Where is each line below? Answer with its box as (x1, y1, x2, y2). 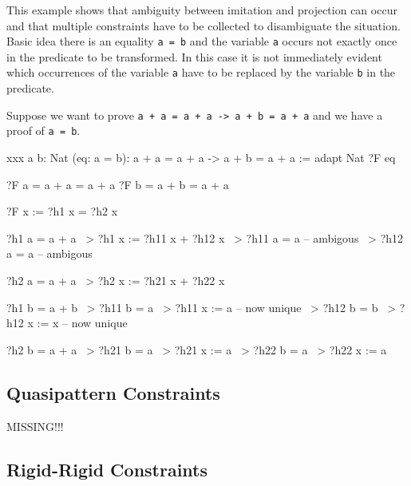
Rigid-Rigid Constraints (6, 456, 208, 481)
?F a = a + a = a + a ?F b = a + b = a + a (6, 176, 229, 192)
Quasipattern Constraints (6, 380, 220, 405)
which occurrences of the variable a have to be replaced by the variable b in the (6, 64, 396, 81)
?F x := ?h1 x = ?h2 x (6, 203, 118, 219)
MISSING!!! (6, 417, 64, 434)
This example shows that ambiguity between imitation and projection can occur (6, 2, 397, 18)
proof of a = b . (6, 122, 81, 139)
